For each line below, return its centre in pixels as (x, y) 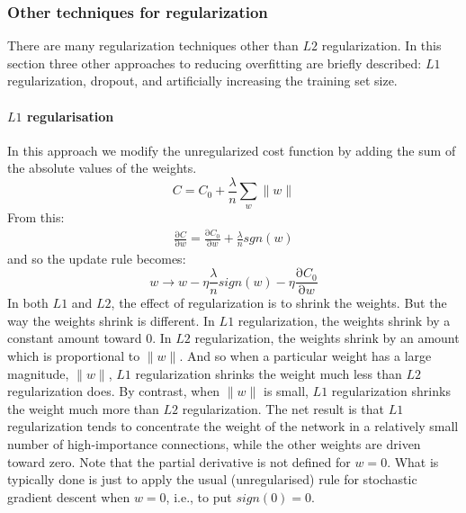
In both (28, 303)
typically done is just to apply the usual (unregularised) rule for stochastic (212, 479)
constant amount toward (75, 338)
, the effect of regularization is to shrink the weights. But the (279, 303)
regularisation (70, 116)
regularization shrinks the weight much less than (269, 373)
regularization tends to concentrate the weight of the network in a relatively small (233, 426)
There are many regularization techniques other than (153, 45)
